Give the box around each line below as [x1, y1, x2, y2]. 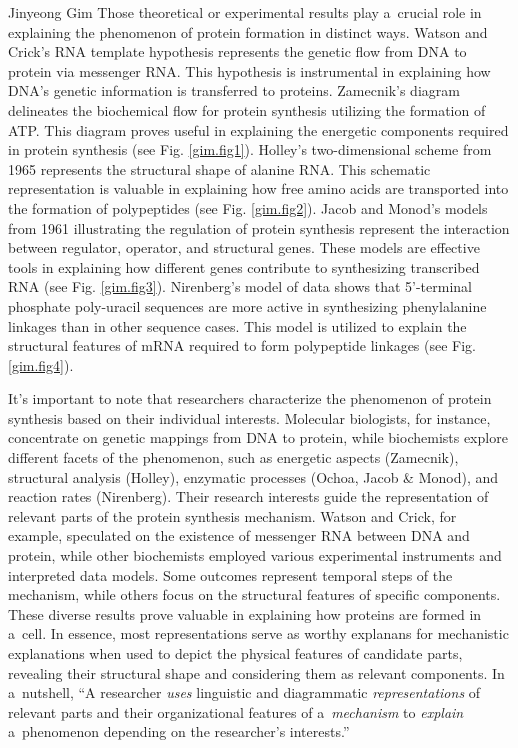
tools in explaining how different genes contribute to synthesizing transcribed [8, 256, 480, 277]
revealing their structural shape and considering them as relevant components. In [8, 662, 505, 683]
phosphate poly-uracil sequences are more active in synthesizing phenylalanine [8, 295, 487, 316]
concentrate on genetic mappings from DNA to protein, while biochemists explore [8, 427, 508, 448]
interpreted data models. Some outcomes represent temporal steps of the [8, 564, 453, 585]
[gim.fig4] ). [8, 354, 74, 375]
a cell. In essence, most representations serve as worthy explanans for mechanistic [8, 623, 509, 644]
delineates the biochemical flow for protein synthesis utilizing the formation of [8, 99, 486, 120]
